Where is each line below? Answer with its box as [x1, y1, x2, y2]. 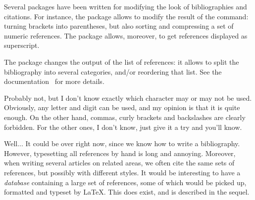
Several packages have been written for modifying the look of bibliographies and [4, 1, 247, 11]
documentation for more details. [4, 76, 104, 86]
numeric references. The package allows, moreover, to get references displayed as [4, 30, 248, 40]
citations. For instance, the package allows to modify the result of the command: [4, 11, 249, 21]
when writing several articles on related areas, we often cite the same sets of [4, 158, 235, 168]
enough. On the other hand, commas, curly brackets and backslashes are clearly [4, 112, 246, 122]
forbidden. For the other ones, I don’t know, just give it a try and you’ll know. [4, 121, 242, 132]
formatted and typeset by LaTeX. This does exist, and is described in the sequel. [4, 187, 250, 197]
